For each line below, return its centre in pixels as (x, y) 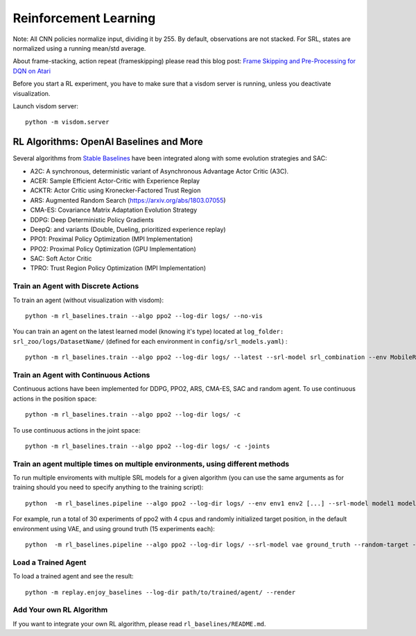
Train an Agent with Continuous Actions (81, 375)
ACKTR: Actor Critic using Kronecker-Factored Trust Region (115, 190)
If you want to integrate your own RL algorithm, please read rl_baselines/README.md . (139, 624)
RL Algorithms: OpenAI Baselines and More (108, 142)
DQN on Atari (32, 71)
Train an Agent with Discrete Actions (76, 286)
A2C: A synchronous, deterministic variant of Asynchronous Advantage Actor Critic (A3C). (159, 171)
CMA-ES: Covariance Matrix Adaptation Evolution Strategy (114, 210)
